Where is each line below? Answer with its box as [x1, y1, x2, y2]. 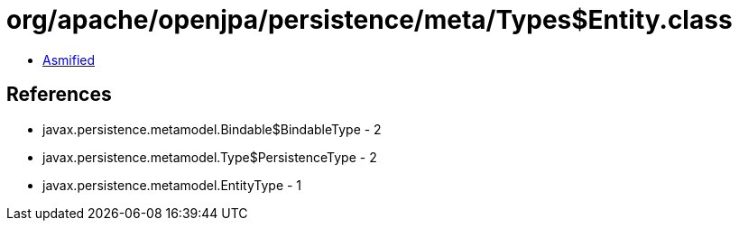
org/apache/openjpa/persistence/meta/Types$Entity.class [6, 5, 733, 35]
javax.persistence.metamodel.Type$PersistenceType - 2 [42, 149, 377, 165]
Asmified [42, 51, 96, 68]
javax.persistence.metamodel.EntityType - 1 [42, 177, 302, 193]
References [6, 83, 112, 106]
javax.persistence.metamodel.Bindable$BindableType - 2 [42, 121, 382, 137]
